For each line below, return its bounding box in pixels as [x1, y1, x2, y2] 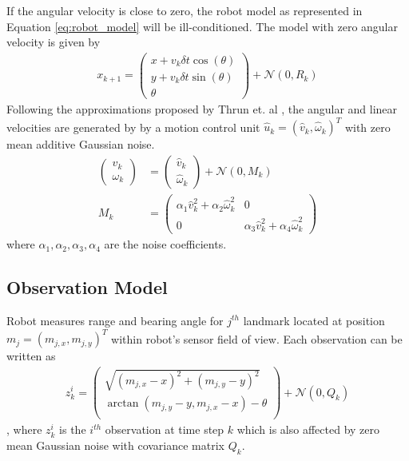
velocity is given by [6, 34, 101, 50]
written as [6, 348, 56, 364]
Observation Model [6, 275, 168, 300]
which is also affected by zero [236, 421, 380, 438]
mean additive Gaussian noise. [6, 136, 155, 153]
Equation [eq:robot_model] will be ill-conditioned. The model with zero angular [6, 18, 398, 34]
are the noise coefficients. [104, 236, 227, 252]
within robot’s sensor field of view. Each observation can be [111, 330, 403, 347]
